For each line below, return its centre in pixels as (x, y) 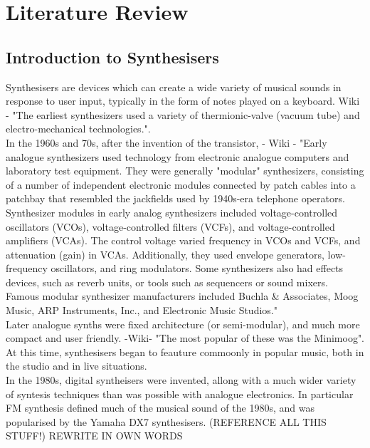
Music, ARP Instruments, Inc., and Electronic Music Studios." (142, 310)
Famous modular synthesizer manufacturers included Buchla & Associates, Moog (182, 296)
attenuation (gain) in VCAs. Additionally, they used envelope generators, (165, 254)
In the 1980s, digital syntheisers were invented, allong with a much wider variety (181, 380)
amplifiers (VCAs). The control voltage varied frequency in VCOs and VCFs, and (183, 240)
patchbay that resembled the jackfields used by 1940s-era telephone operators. (175, 198)
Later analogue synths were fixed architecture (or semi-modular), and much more (183, 324)
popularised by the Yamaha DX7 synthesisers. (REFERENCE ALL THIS (166, 421)
